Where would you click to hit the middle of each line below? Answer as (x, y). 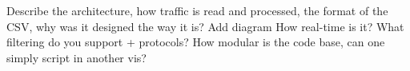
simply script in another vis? (76, 57)
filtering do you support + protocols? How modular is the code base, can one (196, 42)
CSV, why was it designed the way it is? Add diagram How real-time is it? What (205, 26)
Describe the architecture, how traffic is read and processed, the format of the (197, 10)
